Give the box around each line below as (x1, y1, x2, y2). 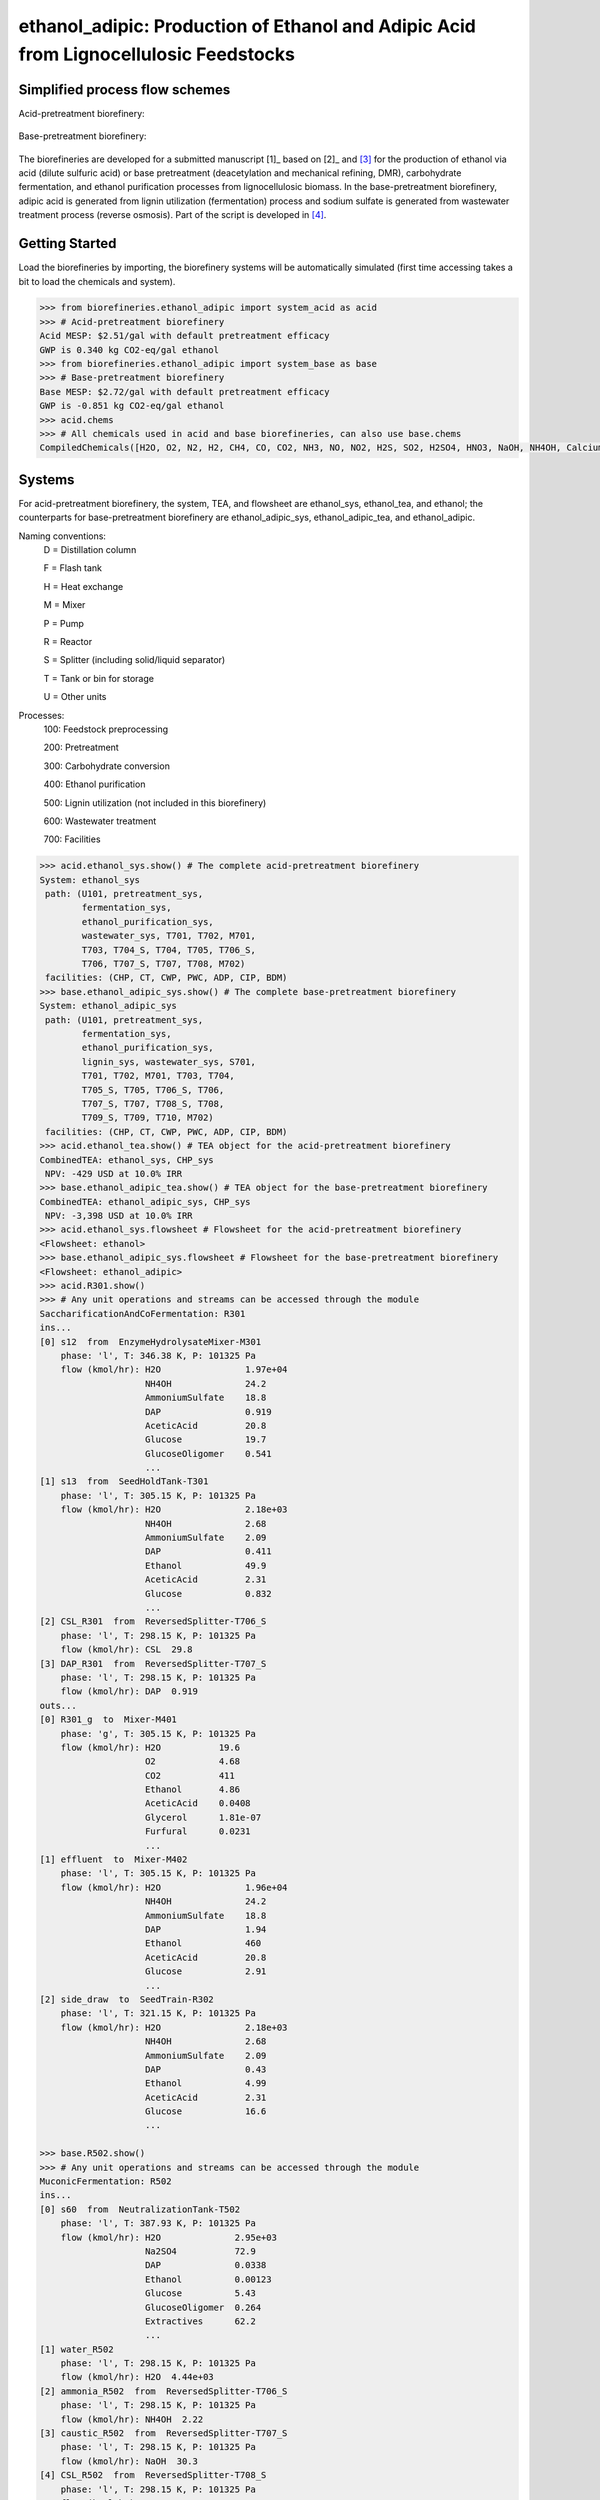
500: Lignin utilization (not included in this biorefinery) (43, 796, 267, 809)
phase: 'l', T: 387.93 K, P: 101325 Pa (60, 2218, 257, 2229)
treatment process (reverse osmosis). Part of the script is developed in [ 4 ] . (18, 209, 327, 221)
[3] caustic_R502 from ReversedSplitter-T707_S (39, 2428, 288, 2439)
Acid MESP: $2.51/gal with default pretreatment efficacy (39, 330, 330, 342)
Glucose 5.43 (145, 2288, 257, 2299)
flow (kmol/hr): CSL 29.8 (60, 1644, 194, 1655)
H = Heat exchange (43, 580, 124, 592)
